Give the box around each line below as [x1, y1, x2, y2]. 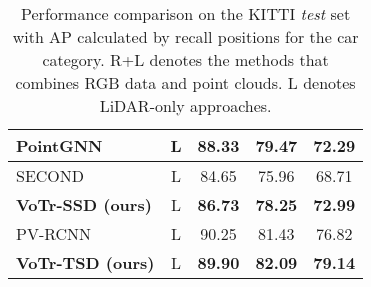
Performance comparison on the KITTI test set [21, 2, 351, 25]
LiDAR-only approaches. [99, 94, 272, 117]
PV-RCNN [16, 222, 92, 245]
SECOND [16, 164, 85, 187]
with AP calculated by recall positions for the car [12, 25, 359, 48]
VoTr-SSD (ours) [16, 193, 152, 216]
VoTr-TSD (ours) [16, 251, 155, 274]
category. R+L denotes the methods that [42, 48, 329, 71]
